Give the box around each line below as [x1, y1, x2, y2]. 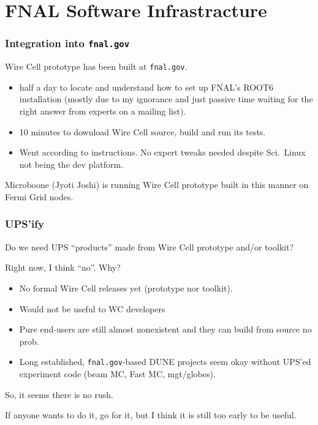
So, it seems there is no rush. [5, 388, 113, 401]
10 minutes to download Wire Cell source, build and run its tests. [19, 125, 266, 138]
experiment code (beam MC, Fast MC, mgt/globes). [19, 367, 216, 380]
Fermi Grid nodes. [5, 190, 74, 203]
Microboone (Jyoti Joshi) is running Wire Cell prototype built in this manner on [5, 178, 309, 191]
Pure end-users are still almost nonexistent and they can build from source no [19, 323, 312, 336]
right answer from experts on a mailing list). [19, 105, 186, 117]
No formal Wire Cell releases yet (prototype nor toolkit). [19, 281, 233, 294]
